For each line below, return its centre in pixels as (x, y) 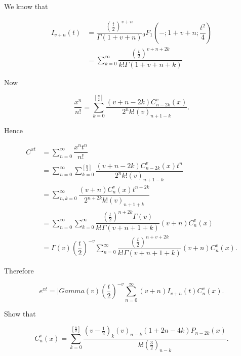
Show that (20, 313)
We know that (26, 6)
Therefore (19, 271)
